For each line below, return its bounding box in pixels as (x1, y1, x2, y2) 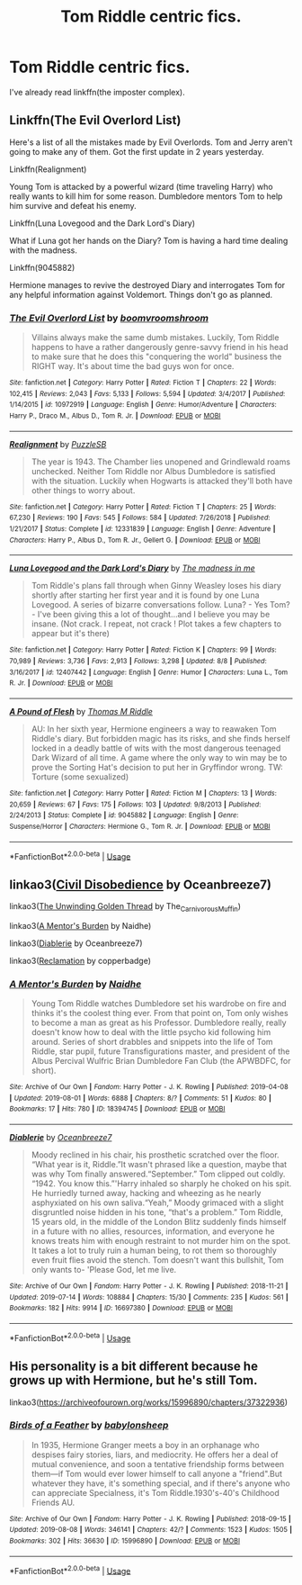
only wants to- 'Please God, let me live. (31, 1265, 177, 1275)
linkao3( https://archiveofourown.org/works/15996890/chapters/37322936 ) (9, 1397, 289, 1408)
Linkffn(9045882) (9, 262, 75, 273)
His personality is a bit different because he (9, 1359, 259, 1374)
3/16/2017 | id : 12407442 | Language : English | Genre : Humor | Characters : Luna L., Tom (9, 668, 289, 677)
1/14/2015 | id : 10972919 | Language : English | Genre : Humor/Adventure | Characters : (9, 401, 277, 410)
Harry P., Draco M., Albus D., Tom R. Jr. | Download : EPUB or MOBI (9, 411, 221, 420)
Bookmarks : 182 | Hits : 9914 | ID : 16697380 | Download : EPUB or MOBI (9, 1303, 234, 1313)
